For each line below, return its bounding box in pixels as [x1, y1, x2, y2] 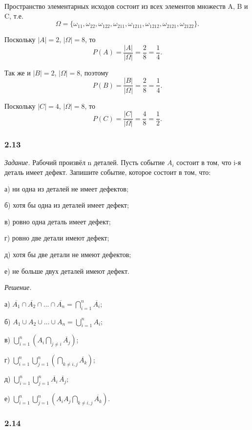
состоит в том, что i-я [176, 157, 241, 167]
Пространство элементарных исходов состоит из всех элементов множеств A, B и [4, 1, 248, 11]
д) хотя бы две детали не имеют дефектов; [4, 249, 131, 259]
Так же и [4, 67, 31, 77]
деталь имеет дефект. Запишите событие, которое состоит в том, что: [4, 167, 211, 177]
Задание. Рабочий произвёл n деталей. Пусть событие [4, 157, 165, 167]
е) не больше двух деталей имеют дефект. [4, 265, 129, 276]
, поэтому [80, 67, 109, 77]
